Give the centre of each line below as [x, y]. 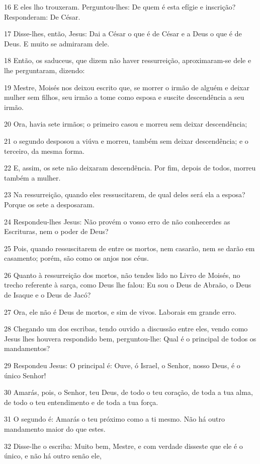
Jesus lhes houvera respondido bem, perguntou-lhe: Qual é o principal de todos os [130, 338]
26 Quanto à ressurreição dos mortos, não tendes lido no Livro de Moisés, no [122, 275]
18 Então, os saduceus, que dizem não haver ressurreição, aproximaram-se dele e [128, 60]
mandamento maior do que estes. [55, 429]
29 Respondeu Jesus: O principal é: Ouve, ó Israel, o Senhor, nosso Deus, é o [122, 365]
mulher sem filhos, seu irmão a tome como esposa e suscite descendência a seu [124, 97]
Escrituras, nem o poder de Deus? [56, 231]
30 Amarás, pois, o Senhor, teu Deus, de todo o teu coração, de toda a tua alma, [128, 392]
